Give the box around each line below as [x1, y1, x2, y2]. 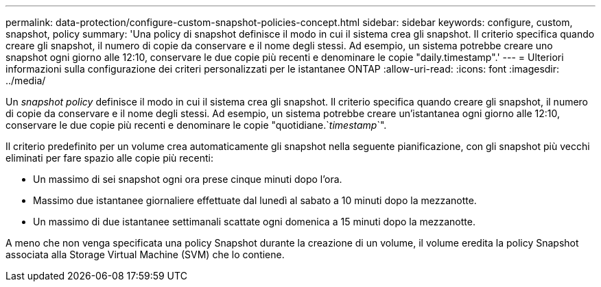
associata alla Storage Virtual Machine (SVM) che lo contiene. [5, 249, 285, 260]
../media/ [5, 75, 46, 86]
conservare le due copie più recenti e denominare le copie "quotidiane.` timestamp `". [5, 119, 387, 131]
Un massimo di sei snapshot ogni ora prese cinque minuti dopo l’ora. [33, 173, 342, 185]
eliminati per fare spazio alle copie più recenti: [5, 152, 213, 164]
